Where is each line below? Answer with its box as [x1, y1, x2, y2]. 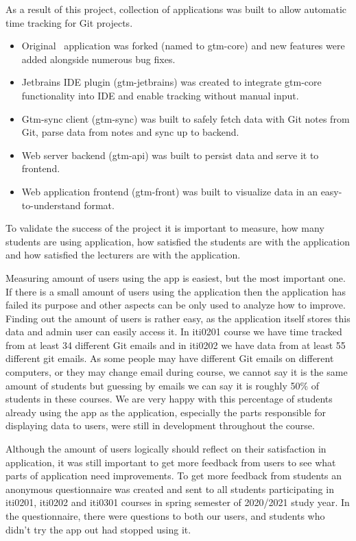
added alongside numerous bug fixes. [21, 51, 176, 66]
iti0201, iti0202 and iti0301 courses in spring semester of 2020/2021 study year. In [5, 495, 350, 509]
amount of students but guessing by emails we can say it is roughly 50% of [5, 378, 320, 392]
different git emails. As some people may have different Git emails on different [5, 351, 334, 365]
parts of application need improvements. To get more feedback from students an [5, 468, 342, 483]
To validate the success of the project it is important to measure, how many [5, 221, 324, 235]
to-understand [21, 197, 81, 212]
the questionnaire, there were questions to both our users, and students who [5, 509, 325, 522]
